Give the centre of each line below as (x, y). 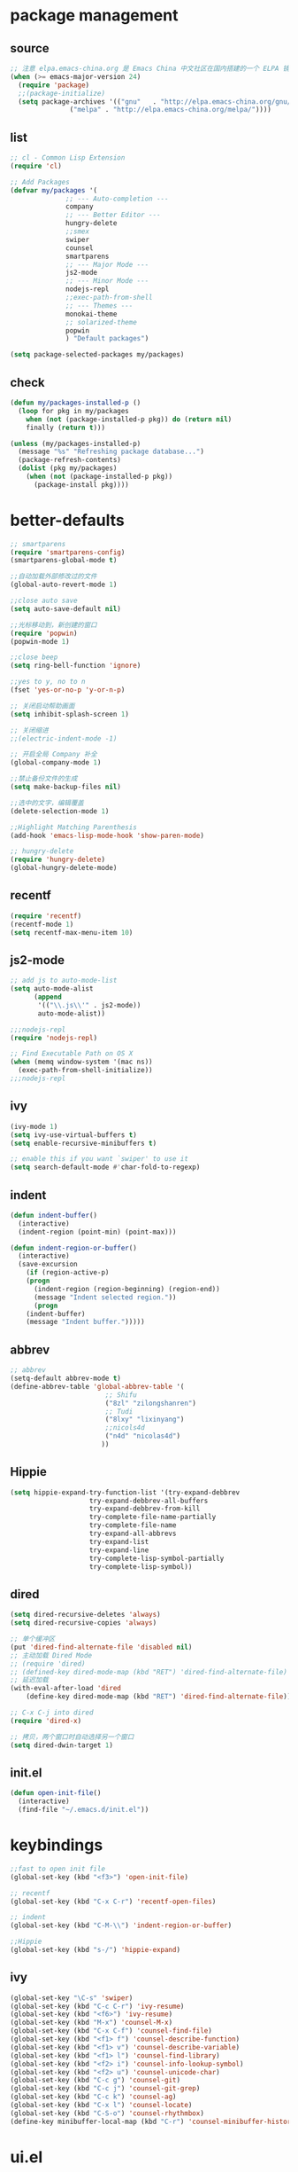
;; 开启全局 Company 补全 (54, 755)
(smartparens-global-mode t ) (64, 561)
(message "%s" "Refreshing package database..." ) (111, 452)
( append (48, 997)
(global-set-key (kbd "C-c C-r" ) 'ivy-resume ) (97, 2006)
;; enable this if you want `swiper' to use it (99, 1159)
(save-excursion (48, 1265)
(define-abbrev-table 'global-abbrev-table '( (97, 1386)
